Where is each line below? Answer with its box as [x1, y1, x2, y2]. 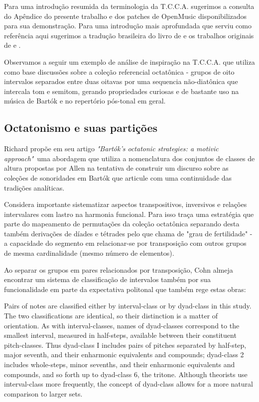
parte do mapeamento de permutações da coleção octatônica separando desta [4, 218, 240, 229]
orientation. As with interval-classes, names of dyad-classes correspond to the [4, 320, 240, 330]
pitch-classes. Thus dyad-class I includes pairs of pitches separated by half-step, [4, 339, 247, 350]
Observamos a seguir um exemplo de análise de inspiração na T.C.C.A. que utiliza [4, 56, 255, 67]
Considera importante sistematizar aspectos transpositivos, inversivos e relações [4, 199, 247, 209]
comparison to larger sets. [4, 388, 83, 399]
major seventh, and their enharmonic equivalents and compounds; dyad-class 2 [4, 349, 244, 360]
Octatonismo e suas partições [4, 120, 158, 135]
